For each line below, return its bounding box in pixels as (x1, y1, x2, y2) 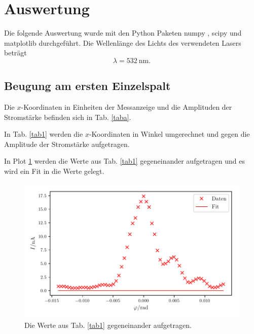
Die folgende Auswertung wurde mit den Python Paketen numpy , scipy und (4, 27, 242, 38)
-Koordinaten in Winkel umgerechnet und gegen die (89, 129, 250, 139)
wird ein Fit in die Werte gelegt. (4, 166, 104, 176)
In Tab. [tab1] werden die (4, 129, 83, 139)
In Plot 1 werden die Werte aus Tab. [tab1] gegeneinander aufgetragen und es (4, 156, 245, 166)
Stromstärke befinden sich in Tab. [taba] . (4, 111, 131, 122)
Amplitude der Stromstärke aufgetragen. (4, 138, 130, 149)
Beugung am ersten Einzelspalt (4, 78, 171, 94)
